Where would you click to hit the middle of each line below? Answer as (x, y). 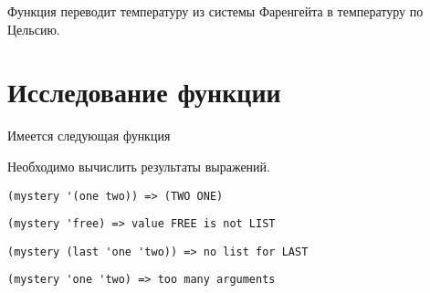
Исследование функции (144, 92)
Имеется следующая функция (89, 136)
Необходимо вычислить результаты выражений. (139, 166)
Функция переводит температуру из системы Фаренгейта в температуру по (215, 11)
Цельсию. (34, 29)
